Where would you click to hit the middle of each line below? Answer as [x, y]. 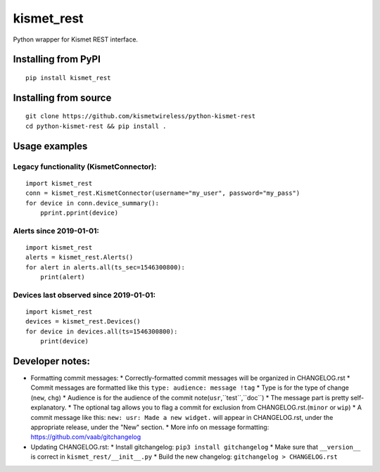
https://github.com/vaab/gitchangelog [86, 437]
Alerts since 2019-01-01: [56, 231]
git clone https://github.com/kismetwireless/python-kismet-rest [141, 116]
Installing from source [62, 97]
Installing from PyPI [57, 59]
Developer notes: [52, 361]
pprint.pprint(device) [79, 212]
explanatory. [49, 407]
